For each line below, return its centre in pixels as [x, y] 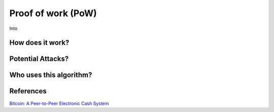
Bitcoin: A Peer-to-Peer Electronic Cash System [59, 103]
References [28, 91]
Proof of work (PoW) [53, 13]
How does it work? [39, 43]
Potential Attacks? [39, 59]
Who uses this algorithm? [51, 75]
